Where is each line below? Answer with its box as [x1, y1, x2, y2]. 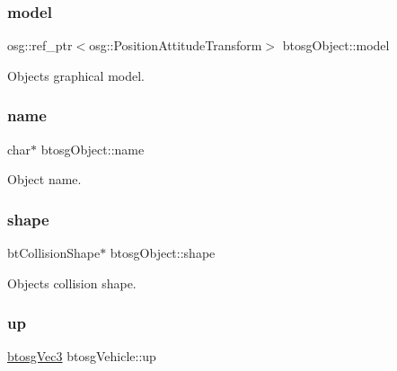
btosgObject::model [282, 36, 390, 55]
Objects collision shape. [7, 273, 137, 292]
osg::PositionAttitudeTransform [89, 36, 262, 55]
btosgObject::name [40, 139, 145, 158]
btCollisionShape [7, 243, 101, 262]
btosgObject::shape [110, 243, 216, 262]
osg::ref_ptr [7, 36, 73, 55]
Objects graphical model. [7, 66, 145, 84]
